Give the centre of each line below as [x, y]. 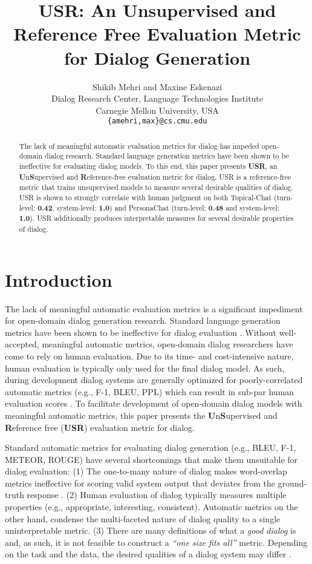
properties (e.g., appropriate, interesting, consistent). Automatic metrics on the [151, 507]
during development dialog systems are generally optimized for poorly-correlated [154, 380]
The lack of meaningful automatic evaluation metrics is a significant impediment [154, 308]
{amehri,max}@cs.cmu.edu [157, 121]
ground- [292, 483]
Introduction [59, 279]
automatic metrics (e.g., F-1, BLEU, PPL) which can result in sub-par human [150, 391]
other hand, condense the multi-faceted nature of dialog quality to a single [143, 518]
